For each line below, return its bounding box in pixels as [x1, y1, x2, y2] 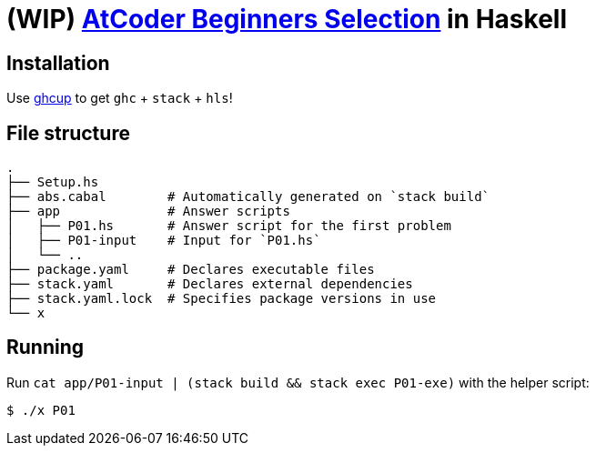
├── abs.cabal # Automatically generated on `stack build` [6, 189, 490, 205]
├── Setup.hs [6, 175, 99, 190]
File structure [6, 121, 130, 145]
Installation [6, 51, 110, 75]
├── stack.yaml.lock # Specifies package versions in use [6, 291, 437, 307]
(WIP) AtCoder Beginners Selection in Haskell [6, 4, 567, 35]
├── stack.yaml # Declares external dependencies [6, 277, 413, 292]
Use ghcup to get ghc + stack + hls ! [6, 90, 233, 106]
